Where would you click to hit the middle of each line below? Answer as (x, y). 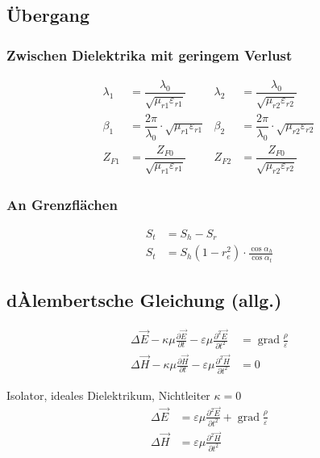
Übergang (48, 15)
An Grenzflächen (62, 204)
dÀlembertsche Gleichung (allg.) (144, 300)
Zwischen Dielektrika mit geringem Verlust (150, 55)
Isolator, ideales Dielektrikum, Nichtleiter (108, 395)
